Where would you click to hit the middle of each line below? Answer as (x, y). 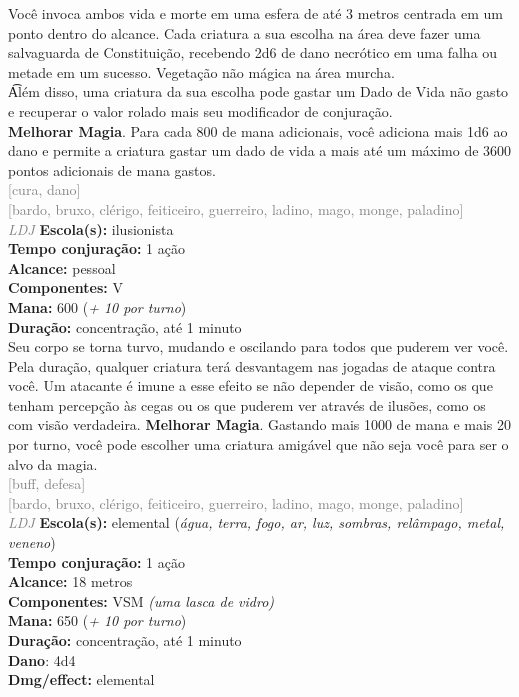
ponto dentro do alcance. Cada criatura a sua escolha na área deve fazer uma (244, 32)
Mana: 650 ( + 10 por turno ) (97, 620)
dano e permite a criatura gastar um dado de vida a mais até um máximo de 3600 (260, 150)
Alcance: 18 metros (70, 581)
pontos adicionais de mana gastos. (112, 169)
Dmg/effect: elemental (81, 679)
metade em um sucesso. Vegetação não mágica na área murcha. (201, 71)
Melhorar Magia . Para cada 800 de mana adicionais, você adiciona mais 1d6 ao (258, 130)
